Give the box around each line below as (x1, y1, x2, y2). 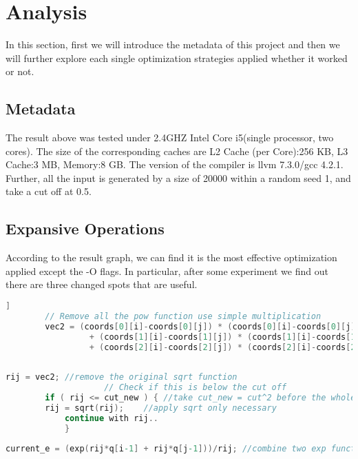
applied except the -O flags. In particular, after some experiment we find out (6, 263, 328, 278)
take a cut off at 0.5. (6, 184, 92, 198)
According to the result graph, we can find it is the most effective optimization (6, 250, 337, 265)
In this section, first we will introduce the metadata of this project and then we (6, 37, 340, 52)
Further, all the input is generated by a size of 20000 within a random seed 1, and (6, 170, 351, 185)
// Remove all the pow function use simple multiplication (45, 311, 322, 321)
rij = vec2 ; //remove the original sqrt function (6, 372, 238, 382)
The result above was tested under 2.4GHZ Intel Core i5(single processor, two (6, 130, 334, 145)
